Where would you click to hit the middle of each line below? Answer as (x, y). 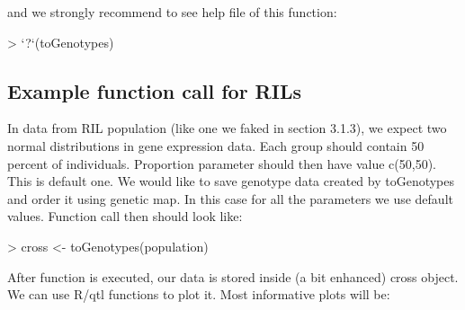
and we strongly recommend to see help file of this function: (172, 12)
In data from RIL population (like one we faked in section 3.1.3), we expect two (227, 128)
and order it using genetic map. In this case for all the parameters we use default (230, 198)
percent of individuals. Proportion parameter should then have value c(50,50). (222, 163)
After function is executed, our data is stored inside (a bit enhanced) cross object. (233, 276)
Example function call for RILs (154, 90)
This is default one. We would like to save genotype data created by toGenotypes (231, 181)
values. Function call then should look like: (125, 216)
